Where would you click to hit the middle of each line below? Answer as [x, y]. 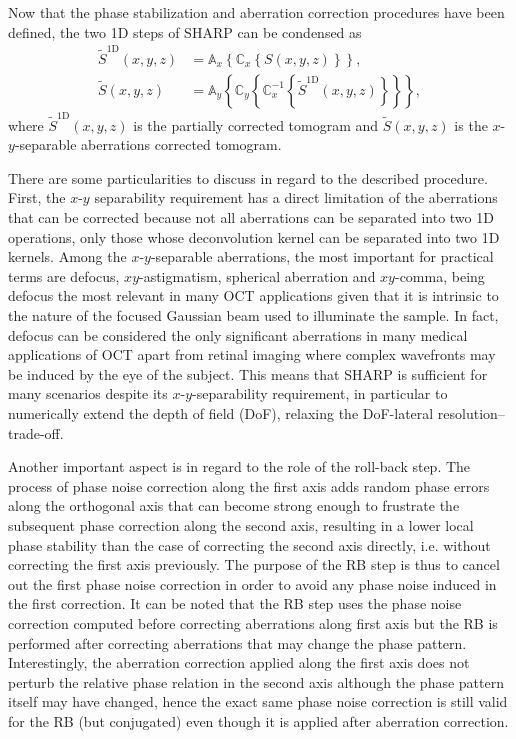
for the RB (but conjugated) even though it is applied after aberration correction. [258, 720]
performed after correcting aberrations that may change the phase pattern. [237, 642]
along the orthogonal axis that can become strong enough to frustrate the [234, 505]
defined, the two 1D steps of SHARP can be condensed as [185, 31]
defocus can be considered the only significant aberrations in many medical [238, 334]
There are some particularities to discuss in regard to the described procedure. [248, 177]
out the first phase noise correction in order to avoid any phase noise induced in [252, 583]
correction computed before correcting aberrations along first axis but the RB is [253, 622]
